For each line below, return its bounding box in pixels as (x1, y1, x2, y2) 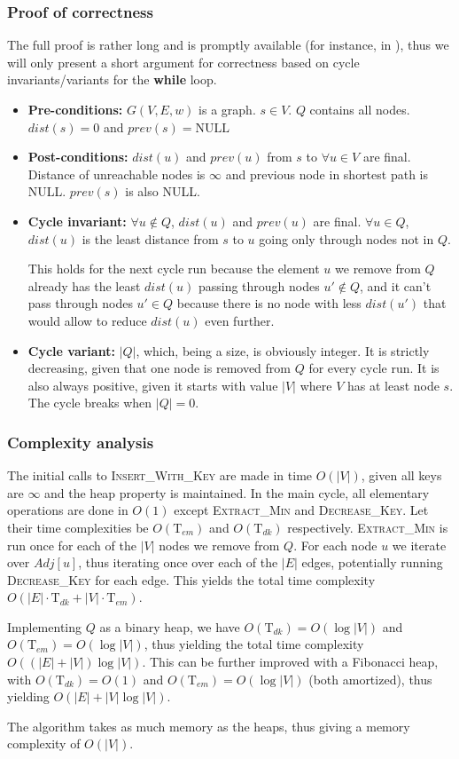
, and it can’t (359, 276, 432, 295)
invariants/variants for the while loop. (7, 70, 217, 89)
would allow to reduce (27, 311, 147, 329)
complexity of (7, 734, 81, 753)
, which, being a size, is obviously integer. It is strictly (136, 341, 430, 360)
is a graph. (198, 100, 256, 118)
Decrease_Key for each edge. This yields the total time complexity (7, 570, 376, 589)
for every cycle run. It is (308, 359, 440, 377)
